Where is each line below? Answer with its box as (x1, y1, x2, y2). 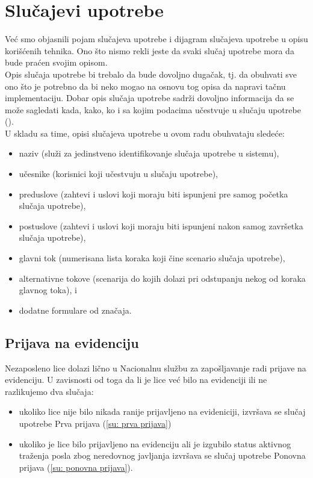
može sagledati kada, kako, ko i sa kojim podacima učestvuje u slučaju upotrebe (5, 103, 301, 116)
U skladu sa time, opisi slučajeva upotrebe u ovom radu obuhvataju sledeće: (5, 126, 285, 139)
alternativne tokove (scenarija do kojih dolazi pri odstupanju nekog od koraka (19, 272, 306, 284)
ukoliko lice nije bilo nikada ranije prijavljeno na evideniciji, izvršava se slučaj (19, 405, 306, 418)
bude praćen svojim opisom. (5, 56, 108, 69)
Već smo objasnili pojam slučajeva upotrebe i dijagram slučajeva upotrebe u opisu (5, 33, 308, 45)
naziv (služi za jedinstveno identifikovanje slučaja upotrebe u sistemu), (19, 147, 279, 160)
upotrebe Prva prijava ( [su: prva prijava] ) (19, 417, 172, 429)
